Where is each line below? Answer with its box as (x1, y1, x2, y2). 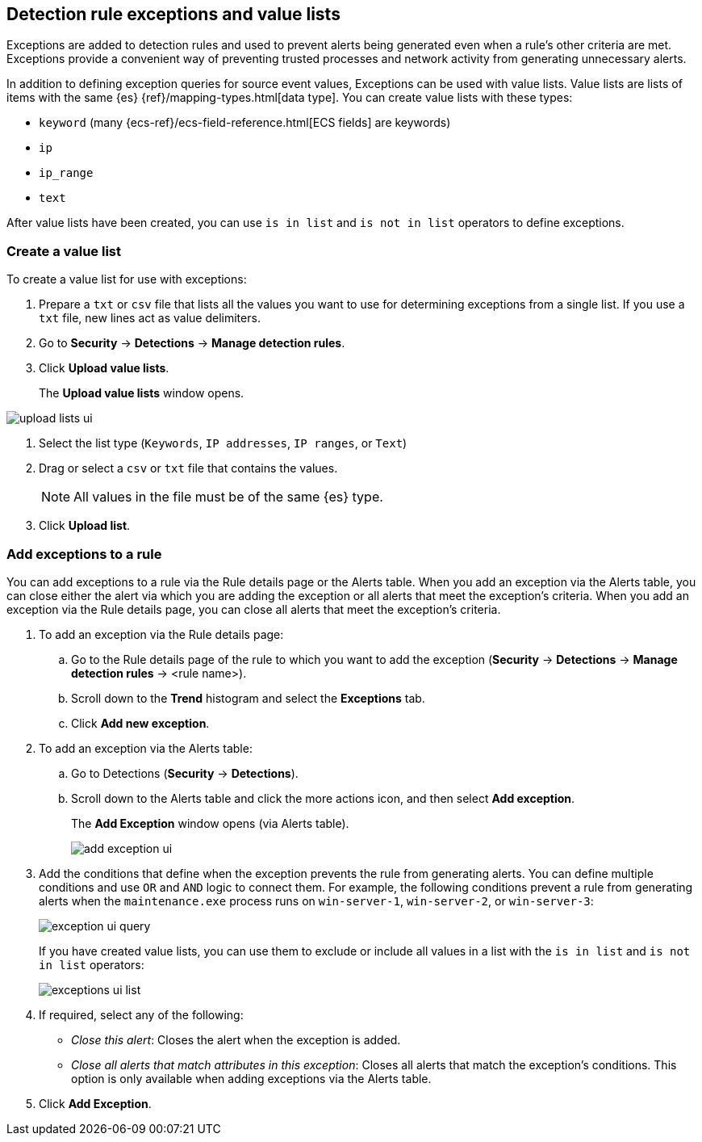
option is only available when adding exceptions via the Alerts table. (71, 1071, 432, 1085)
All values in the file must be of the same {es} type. (73, 489, 383, 506)
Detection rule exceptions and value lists (6, 4, 341, 24)
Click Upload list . (39, 519, 131, 533)
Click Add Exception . (39, 1096, 152, 1111)
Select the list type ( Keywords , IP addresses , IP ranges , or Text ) (39, 436, 407, 451)
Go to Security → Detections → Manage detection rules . (39, 336, 345, 351)
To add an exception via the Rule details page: (39, 627, 284, 641)
